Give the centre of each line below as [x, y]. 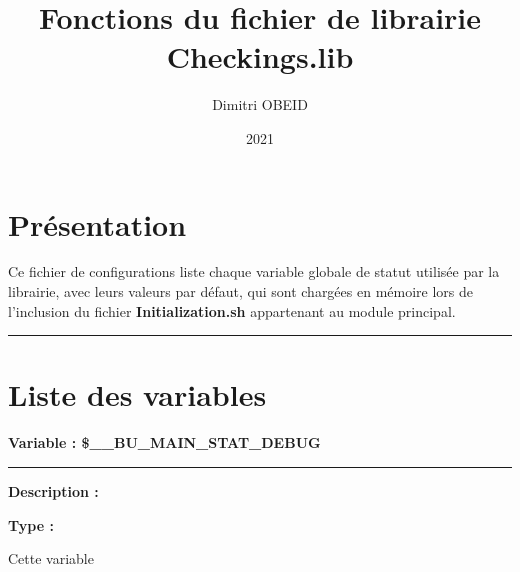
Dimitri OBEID [260, 104]
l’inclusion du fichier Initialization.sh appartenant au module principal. [232, 310]
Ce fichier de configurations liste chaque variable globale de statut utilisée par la [254, 271]
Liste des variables [137, 394]
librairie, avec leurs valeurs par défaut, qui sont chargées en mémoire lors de [240, 291]
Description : [53, 490]
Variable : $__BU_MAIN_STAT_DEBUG [164, 442]
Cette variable [51, 558]
